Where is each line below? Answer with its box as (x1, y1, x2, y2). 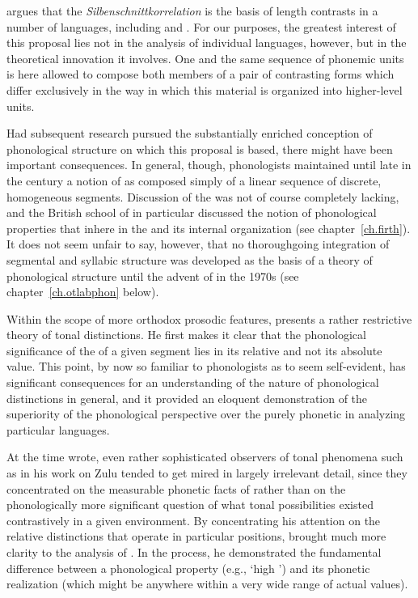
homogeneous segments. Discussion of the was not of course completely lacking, (6, 188, 399, 205)
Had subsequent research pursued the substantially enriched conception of (6, 125, 373, 142)
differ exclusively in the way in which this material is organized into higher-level (6, 81, 403, 98)
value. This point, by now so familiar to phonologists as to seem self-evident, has (6, 358, 406, 375)
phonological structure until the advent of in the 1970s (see (6, 267, 299, 284)
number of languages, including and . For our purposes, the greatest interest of (6, 18, 396, 35)
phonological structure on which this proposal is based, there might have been (6, 140, 393, 157)
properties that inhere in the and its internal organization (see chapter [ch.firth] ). (6, 219, 411, 236)
